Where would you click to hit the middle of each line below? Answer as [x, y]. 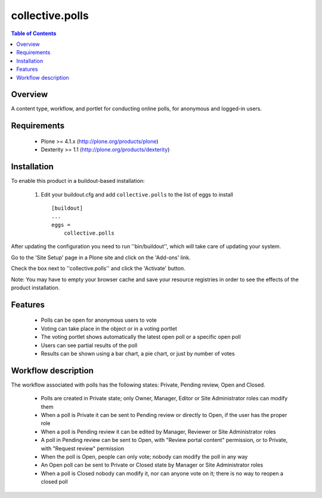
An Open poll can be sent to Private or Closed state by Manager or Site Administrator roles [152, 465]
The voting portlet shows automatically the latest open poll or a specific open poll [141, 337]
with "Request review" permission [83, 448]
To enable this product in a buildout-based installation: [78, 181]
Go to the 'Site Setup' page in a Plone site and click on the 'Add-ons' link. [101, 257]
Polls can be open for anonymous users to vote [99, 320]
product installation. [35, 288]
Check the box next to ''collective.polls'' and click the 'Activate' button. [98, 269]
